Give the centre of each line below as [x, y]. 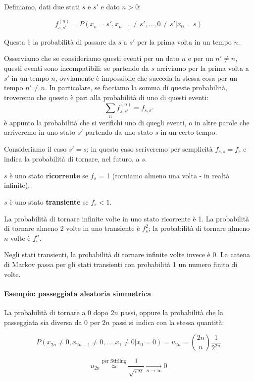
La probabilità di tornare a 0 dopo [56, 312]
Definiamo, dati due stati [42, 6]
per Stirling [114, 361]
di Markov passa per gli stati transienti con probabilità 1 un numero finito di [121, 264]
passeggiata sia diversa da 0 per [52, 322]
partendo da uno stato [119, 132]
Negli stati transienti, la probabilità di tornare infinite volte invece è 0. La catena [127, 254]
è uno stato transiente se [49, 202]
